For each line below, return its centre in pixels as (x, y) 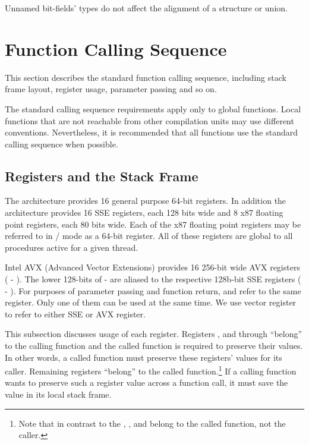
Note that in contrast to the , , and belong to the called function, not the (152, 423)
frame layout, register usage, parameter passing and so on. (111, 89)
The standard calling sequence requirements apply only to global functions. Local (153, 108)
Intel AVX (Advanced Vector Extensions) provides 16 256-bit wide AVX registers (152, 267)
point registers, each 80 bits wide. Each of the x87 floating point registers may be (153, 224)
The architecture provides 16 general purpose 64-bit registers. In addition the (146, 201)
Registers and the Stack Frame (102, 176)
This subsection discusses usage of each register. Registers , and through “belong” (154, 334)
